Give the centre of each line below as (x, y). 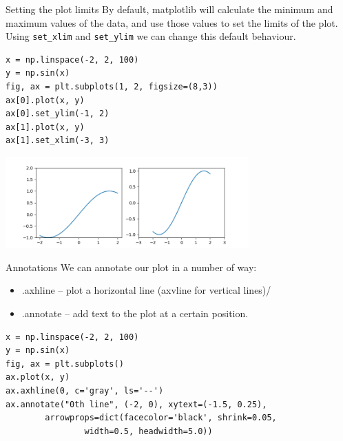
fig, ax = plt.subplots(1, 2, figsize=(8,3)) (112, 87)
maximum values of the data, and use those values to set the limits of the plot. (172, 22)
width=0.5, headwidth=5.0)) (148, 431)
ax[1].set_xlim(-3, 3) (58, 141)
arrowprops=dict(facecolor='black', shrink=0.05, (161, 418)
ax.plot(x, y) (38, 377)
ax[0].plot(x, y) (45, 100)
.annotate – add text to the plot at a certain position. (135, 313)
